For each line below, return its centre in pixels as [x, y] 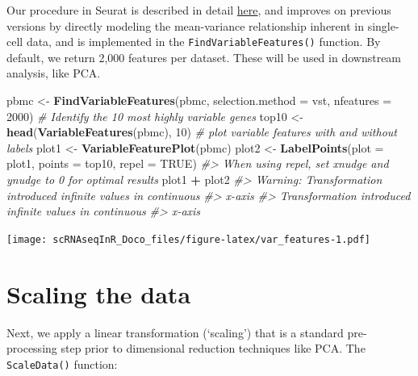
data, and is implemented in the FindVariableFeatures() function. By [203, 42]
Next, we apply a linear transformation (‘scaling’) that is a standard [175, 332]
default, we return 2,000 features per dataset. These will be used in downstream [204, 57]
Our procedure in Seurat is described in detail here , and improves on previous [199, 10]
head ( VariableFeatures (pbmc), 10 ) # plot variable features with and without [202, 132]
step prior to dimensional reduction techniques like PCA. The [213, 348]
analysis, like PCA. [54, 73]
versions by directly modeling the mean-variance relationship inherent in [186, 25]
